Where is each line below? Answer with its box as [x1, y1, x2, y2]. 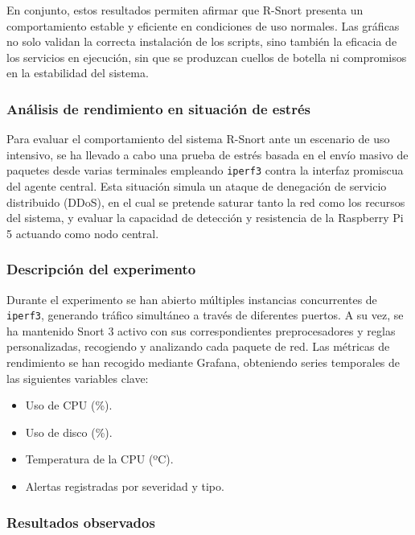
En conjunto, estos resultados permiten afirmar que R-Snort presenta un [6, 2, 364, 18]
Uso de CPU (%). [25, 397, 113, 414]
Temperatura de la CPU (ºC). [25, 451, 174, 467]
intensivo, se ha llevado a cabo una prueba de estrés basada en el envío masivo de [6, 146, 409, 163]
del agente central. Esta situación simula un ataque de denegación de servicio [6, 178, 387, 195]
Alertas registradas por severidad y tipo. [25, 478, 224, 495]
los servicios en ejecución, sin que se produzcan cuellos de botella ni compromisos [6, 48, 407, 65]
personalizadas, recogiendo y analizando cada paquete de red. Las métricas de [6, 338, 390, 355]
